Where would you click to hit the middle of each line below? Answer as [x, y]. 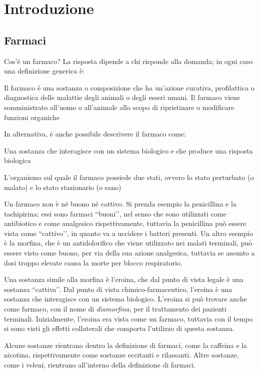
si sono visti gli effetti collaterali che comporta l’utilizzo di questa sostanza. [119, 328]
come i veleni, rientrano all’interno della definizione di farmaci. [100, 365]
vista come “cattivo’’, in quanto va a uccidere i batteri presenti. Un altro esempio [128, 233]
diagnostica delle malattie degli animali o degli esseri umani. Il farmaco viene [122, 97]
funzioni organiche [32, 117]
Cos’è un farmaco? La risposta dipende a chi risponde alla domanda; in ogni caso [128, 61]
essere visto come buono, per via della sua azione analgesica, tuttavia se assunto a [129, 253]
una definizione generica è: [44, 71]
